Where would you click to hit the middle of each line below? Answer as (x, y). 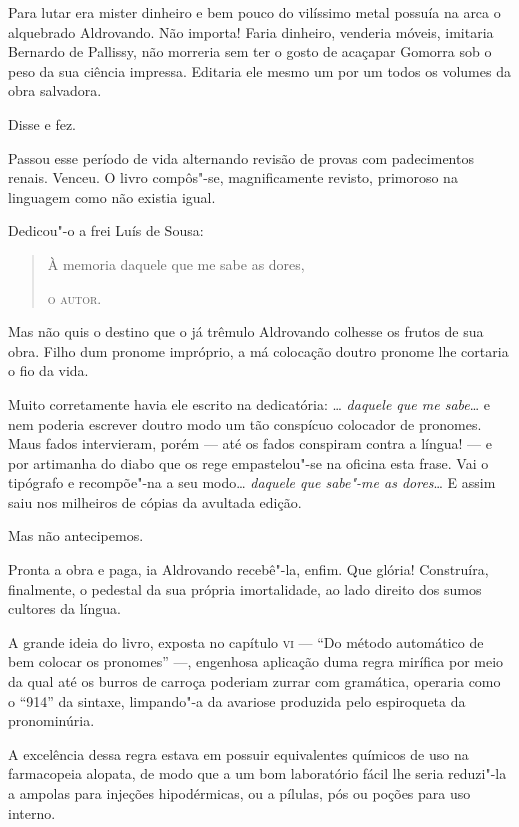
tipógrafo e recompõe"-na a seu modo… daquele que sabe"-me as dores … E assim (252, 482)
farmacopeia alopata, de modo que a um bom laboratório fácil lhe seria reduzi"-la (257, 773)
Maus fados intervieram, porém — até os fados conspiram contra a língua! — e (250, 443)
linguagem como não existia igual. (112, 196)
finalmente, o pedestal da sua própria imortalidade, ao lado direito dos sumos (245, 588)
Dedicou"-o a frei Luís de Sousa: (106, 230)
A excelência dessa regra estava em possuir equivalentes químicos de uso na (238, 753)
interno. (32, 812)
